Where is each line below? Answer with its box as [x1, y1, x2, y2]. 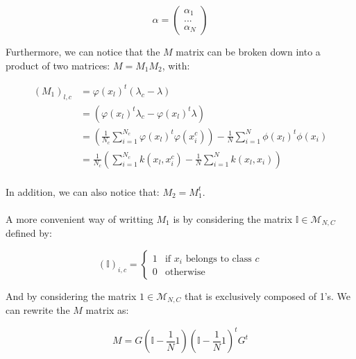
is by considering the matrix [173, 211, 293, 226]
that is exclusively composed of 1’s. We [184, 288, 351, 303]
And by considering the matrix [6, 288, 137, 303]
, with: [162, 58, 190, 72]
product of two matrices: [6, 58, 110, 72]
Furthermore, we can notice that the [6, 44, 160, 58]
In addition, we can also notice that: [6, 184, 160, 199]
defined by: [6, 226, 52, 240]
